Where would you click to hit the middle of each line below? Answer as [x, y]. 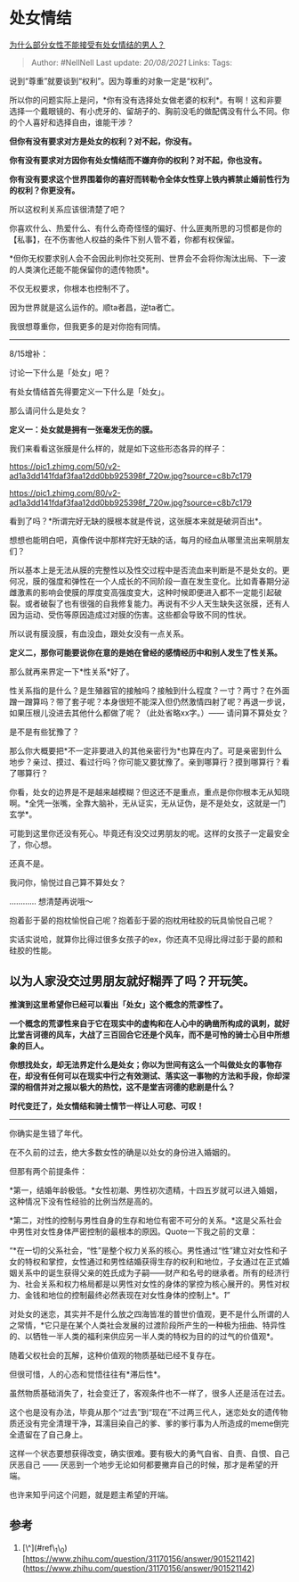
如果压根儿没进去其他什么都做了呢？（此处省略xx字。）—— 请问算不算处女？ [149, 712]
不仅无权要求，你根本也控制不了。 [72, 288]
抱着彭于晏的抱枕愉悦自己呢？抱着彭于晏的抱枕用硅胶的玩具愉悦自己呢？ [141, 920]
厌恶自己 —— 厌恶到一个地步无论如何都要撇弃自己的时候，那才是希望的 [140, 1464]
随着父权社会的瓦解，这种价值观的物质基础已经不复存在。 [114, 1355]
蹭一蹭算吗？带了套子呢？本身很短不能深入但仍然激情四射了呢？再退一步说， [149, 701]
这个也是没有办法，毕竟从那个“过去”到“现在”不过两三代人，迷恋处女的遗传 [145, 1412]
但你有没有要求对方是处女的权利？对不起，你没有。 [103, 141]
